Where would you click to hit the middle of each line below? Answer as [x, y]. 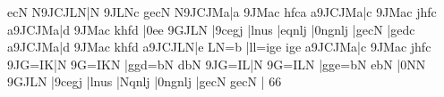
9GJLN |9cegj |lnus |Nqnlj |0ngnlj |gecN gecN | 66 [145, 81]
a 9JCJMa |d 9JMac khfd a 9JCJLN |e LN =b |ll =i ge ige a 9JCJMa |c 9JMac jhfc [219, 47]
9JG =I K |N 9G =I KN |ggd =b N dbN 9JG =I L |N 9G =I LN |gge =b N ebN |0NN [217, 64]
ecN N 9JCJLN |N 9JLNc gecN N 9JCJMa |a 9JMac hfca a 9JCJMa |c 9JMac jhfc [222, 12]
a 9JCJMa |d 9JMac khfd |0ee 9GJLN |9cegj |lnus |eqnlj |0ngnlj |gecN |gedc [211, 29]
